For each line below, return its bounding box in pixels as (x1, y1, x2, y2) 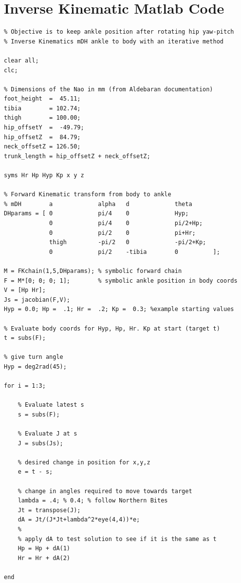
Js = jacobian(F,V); (4, 296, 71, 303)
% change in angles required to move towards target (18, 487, 192, 495)
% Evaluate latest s (18, 401, 84, 409)
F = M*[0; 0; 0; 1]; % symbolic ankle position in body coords (4, 277, 238, 284)
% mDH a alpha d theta (4, 200, 192, 208)
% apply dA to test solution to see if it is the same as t (18, 535, 217, 542)
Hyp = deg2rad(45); (4, 363, 67, 370)
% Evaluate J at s (18, 430, 77, 437)
